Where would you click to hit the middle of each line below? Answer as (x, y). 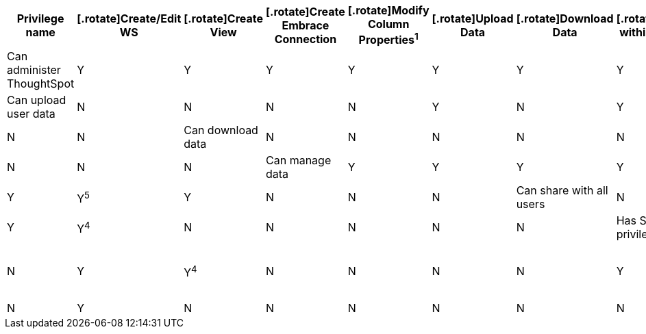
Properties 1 (388, 39)
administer (34, 70)
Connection (306, 39)
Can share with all (562, 191)
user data (31, 114)
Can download (221, 130)
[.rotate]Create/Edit (129, 18)
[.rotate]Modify (388, 10)
